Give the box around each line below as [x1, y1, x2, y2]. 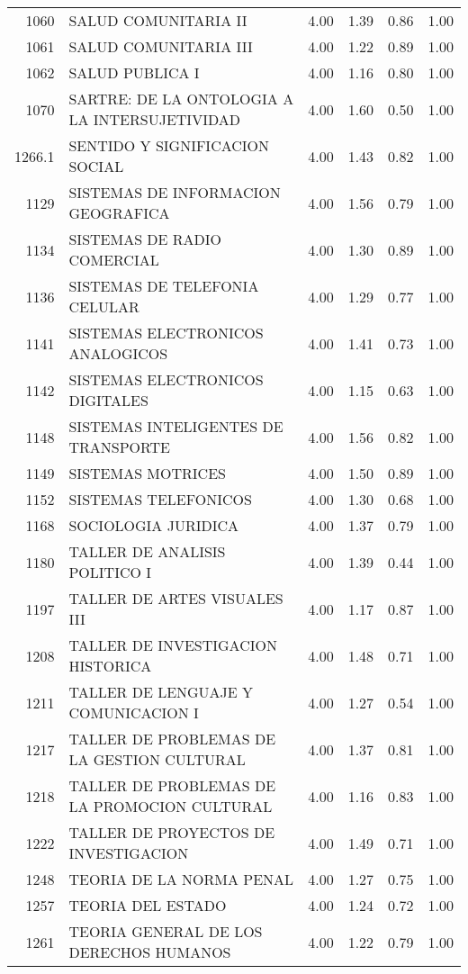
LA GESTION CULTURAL [68, 749, 246, 770]
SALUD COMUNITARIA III [68, 36, 253, 57]
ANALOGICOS [68, 343, 168, 364]
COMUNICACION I [68, 702, 199, 723]
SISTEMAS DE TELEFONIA [68, 275, 259, 296]
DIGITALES [68, 390, 148, 410]
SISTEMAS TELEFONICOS [68, 489, 252, 510]
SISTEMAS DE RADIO [68, 229, 222, 249]
